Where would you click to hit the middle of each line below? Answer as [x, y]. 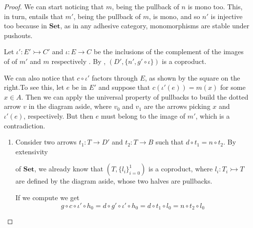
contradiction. [25, 125]
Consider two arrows [46, 142]
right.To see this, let [34, 87]
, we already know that [69, 169]
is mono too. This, [215, 6]
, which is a [213, 115]
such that [169, 142]
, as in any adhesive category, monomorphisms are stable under [155, 26]
